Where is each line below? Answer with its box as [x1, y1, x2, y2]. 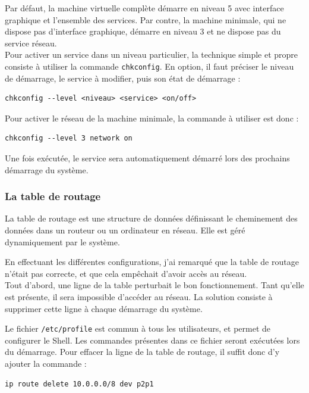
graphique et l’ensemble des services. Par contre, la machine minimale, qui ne [5, 13, 286, 26]
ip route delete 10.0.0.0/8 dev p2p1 [5, 379, 154, 388]
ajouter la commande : [5, 357, 87, 369]
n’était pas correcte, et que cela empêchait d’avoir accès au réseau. [5, 267, 247, 279]
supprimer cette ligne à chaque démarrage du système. [5, 302, 203, 314]
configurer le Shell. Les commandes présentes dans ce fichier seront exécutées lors [5, 333, 300, 346]
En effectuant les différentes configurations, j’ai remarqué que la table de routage [5, 255, 299, 268]
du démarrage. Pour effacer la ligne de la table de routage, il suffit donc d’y [5, 345, 280, 358]
